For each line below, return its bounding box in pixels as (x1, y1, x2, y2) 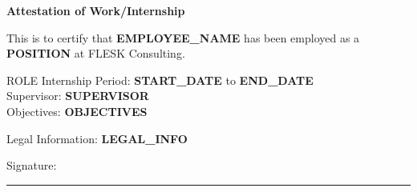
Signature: (6, 157, 57, 174)
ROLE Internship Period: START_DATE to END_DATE (6, 71, 314, 88)
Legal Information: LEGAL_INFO (6, 130, 188, 146)
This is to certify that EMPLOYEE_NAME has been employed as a (6, 29, 360, 46)
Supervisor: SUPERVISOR (6, 87, 149, 104)
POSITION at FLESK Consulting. (6, 45, 185, 62)
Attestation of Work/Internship (6, 2, 185, 18)
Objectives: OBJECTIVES (6, 102, 148, 119)
